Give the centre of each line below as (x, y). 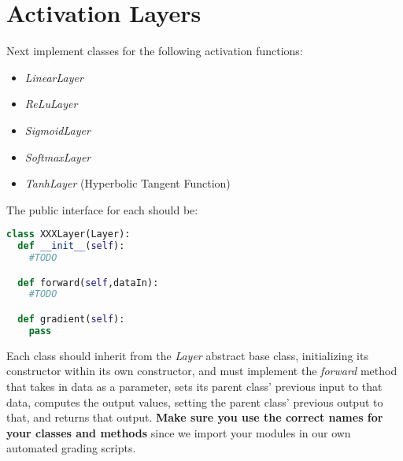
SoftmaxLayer (58, 156)
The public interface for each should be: (102, 209)
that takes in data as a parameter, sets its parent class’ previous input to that (194, 386)
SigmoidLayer (57, 130)
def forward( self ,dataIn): (88, 283)
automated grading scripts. (71, 448)
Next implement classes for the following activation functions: (155, 51)
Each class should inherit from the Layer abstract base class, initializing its (187, 355)
